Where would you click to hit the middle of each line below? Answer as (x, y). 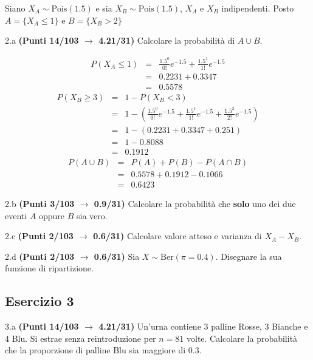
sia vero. (92, 215)
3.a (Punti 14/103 (42, 326)
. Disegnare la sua (249, 256)
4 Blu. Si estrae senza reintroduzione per (81, 338)
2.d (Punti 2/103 (40, 256)
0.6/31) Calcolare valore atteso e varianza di (177, 236)
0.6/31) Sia (117, 256)
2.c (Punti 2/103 (39, 236)
